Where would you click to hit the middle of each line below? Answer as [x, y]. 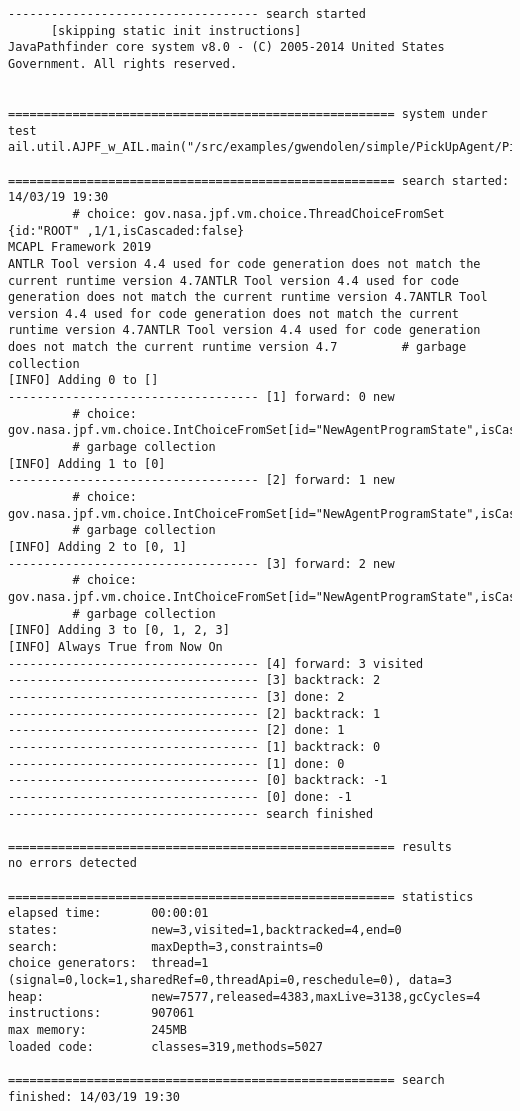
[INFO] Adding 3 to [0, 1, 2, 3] [119, 630]
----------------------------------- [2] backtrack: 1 [194, 713]
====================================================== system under [248, 113]
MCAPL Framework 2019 [80, 247]
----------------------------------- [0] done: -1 [180, 796]
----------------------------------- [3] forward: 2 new [201, 563]
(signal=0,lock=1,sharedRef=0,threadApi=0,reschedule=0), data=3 [230, 980]
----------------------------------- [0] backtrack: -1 [198, 780]
